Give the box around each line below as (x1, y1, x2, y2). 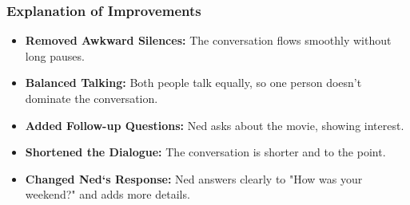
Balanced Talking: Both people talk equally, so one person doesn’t (25, 74, 362, 91)
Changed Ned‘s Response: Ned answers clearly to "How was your (25, 170, 363, 187)
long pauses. (25, 47, 85, 64)
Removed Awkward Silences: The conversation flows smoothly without (25, 32, 392, 49)
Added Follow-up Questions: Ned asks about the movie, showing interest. (25, 116, 404, 133)
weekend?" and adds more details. (25, 186, 190, 203)
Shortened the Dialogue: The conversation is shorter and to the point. (25, 144, 386, 160)
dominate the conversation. (25, 90, 158, 106)
